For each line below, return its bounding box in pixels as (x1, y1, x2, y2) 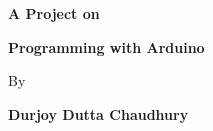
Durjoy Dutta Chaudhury (8, 103, 189, 124)
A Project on (8, 3, 100, 23)
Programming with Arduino (8, 36, 205, 57)
